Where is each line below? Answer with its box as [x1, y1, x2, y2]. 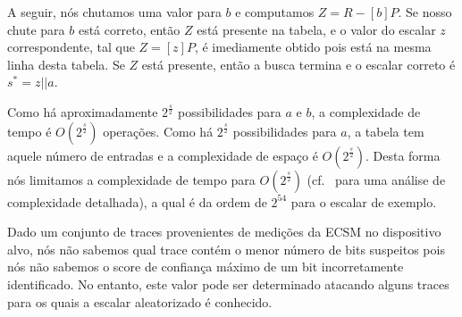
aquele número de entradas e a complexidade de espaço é [7, 146, 318, 164]
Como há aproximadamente [7, 102, 158, 121]
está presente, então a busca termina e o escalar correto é [141, 54, 456, 73]
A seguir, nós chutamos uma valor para [7, 3, 222, 21]
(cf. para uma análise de [307, 170, 446, 188]
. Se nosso [398, 3, 452, 21]
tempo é [7, 121, 52, 140]
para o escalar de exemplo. [290, 192, 437, 211]
